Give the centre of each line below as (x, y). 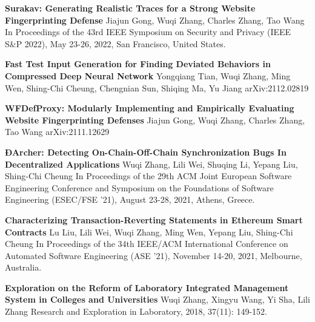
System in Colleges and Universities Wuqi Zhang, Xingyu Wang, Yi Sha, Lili (157, 299)
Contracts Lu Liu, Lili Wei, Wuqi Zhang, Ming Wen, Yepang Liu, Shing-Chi (149, 232)
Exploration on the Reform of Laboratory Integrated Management (147, 287)
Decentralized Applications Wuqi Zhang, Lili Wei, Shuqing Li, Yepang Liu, (151, 164)
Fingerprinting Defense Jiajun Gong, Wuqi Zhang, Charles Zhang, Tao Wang (155, 20)
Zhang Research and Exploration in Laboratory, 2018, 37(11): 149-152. (136, 311)
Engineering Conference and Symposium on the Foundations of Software (139, 187)
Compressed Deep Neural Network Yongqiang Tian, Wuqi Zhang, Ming (148, 75)
